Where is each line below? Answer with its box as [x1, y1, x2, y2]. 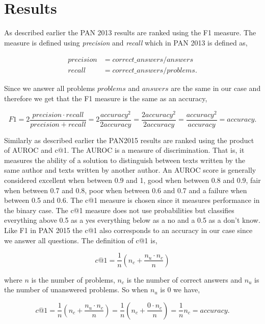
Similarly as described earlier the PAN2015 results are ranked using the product [4, 134, 254, 145]
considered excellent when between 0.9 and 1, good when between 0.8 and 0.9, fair [4, 175, 261, 186]
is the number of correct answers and [126, 274, 242, 285]
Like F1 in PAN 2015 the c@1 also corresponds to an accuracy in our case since [4, 225, 253, 236]
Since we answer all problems [4, 83, 95, 94]
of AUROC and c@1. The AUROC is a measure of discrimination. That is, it [4, 145, 245, 155]
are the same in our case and [171, 83, 261, 94]
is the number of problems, [31, 274, 115, 285]
